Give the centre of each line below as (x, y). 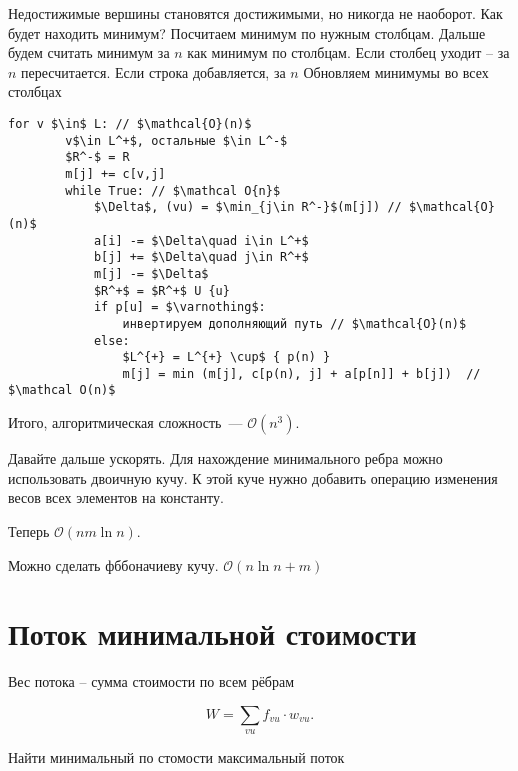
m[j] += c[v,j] (115, 173)
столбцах (35, 91)
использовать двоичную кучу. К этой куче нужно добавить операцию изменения (253, 477)
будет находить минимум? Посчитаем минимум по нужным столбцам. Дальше (247, 32)
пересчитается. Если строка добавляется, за (153, 71)
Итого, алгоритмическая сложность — (125, 422)
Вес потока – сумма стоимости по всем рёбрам (151, 681)
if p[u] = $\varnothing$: (179, 307)
